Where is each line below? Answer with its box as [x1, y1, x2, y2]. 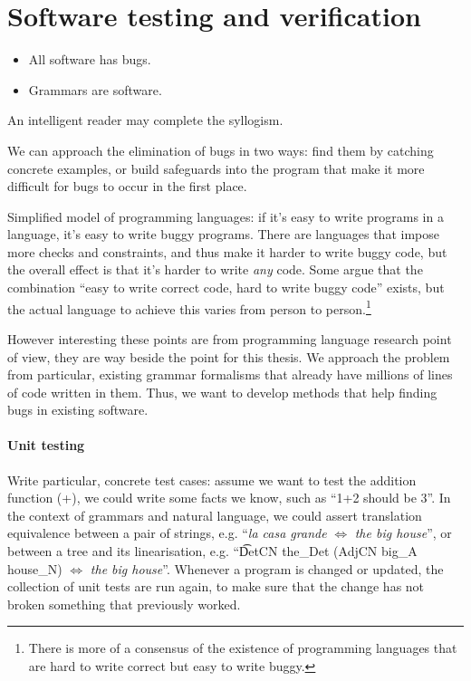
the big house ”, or [354, 523, 452, 542]
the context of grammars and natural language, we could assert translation [7, 505, 422, 524]
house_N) [7, 559, 62, 578]
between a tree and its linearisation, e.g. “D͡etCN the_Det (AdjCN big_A [7, 542, 418, 561]
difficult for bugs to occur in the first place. [7, 177, 247, 196]
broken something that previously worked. [7, 594, 241, 613]
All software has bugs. [28, 50, 151, 69]
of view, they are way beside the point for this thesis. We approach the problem [7, 347, 450, 366]
